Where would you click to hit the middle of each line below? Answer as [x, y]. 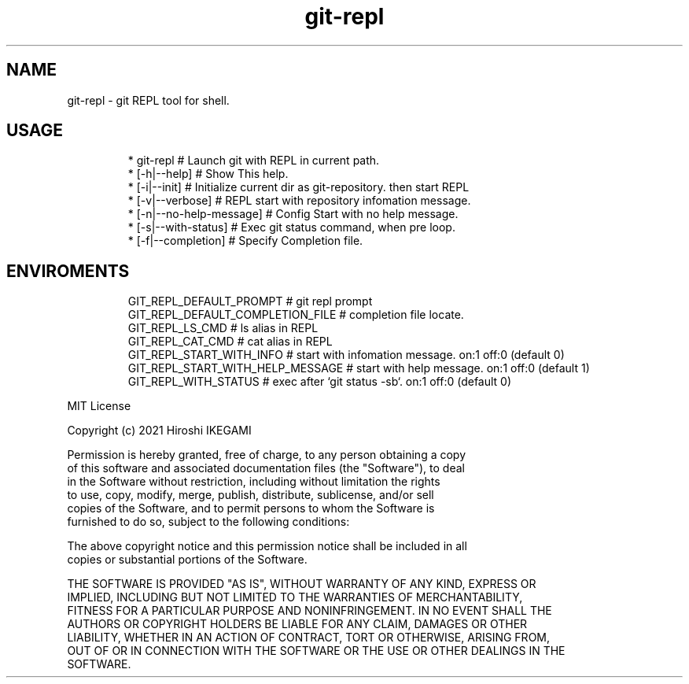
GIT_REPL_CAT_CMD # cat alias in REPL [230, 342]
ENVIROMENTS [68, 271]
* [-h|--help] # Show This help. [208, 174]
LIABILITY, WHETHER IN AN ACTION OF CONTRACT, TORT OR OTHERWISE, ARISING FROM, [309, 638]
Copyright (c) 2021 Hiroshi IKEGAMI [159, 431]
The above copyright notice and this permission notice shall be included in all [267, 546]
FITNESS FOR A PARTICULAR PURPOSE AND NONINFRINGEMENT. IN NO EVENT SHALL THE [309, 611]
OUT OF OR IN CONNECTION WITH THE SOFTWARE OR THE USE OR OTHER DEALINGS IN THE [316, 651]
